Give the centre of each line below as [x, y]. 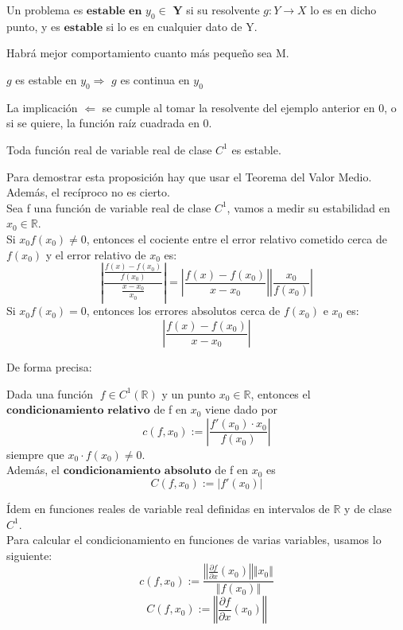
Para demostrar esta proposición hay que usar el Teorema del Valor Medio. [189, 176]
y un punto [189, 393]
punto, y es [33, 26]
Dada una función [50, 393]
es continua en [155, 79]
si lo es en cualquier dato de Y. [182, 26]
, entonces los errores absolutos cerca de [183, 311]
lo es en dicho [343, 10]
